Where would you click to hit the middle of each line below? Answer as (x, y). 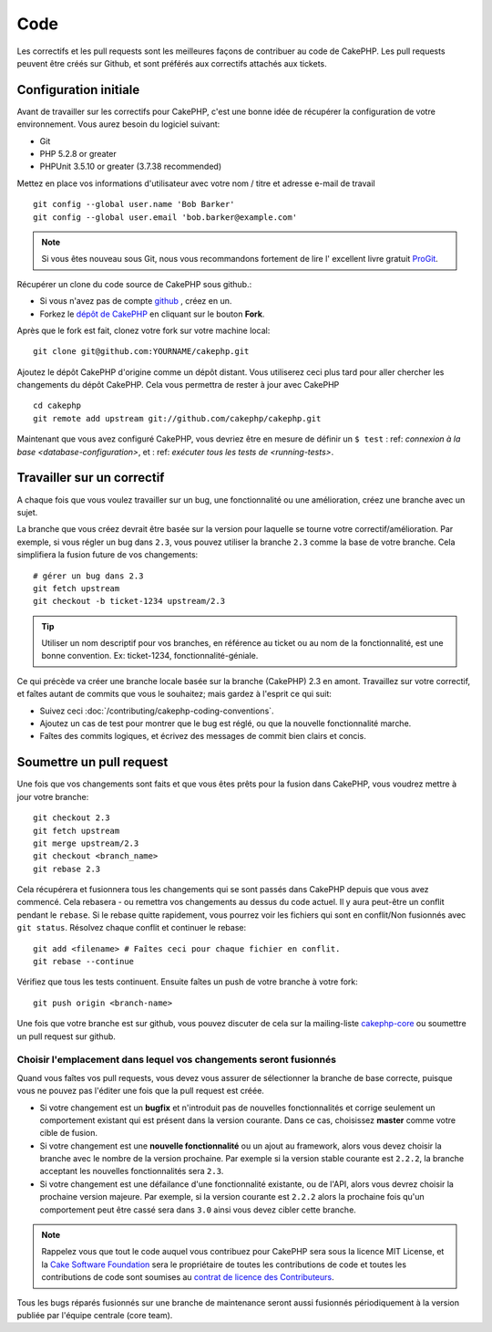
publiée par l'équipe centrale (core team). (95, 1315)
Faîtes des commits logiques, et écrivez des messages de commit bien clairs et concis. (203, 736)
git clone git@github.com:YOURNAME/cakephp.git (141, 352)
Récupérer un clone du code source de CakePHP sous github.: (134, 284)
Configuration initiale (78, 90)
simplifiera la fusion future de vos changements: (108, 555)
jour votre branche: (53, 796)
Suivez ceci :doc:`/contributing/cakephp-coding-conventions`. (157, 711)
